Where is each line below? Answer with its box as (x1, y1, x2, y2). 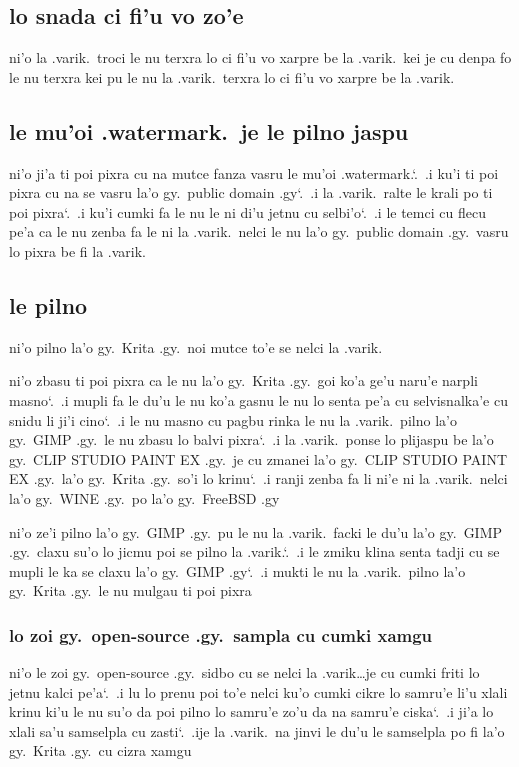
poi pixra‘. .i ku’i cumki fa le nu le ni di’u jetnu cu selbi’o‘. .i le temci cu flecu (9, 201, 486, 222)
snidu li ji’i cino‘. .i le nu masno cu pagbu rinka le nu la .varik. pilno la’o (9, 409, 457, 430)
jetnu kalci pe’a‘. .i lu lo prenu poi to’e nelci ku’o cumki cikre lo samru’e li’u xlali (9, 681, 508, 702)
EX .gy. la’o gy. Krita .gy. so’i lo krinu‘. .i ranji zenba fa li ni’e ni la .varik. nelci (9, 468, 508, 489)
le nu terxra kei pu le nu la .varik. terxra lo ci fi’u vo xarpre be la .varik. (9, 66, 455, 87)
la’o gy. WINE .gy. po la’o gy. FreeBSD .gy (9, 487, 280, 508)
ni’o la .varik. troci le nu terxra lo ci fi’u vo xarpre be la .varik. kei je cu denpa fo (9, 47, 512, 68)
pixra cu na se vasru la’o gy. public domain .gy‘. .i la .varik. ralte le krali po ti (9, 182, 493, 203)
